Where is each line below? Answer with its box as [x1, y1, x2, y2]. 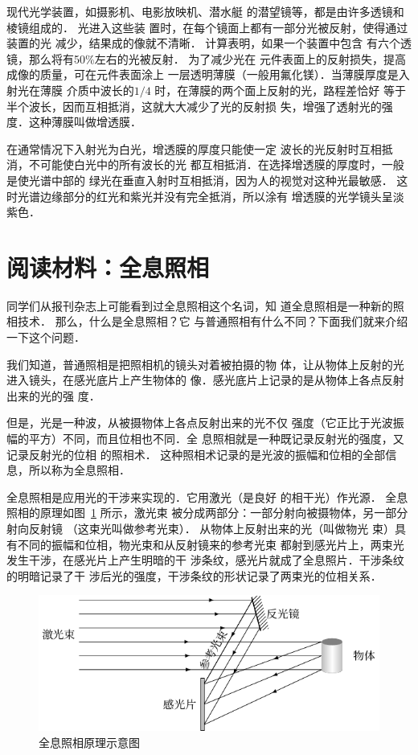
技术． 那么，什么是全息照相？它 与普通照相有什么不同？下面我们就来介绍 [17, 313, 408, 330]
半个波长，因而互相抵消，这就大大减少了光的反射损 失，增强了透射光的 [6, 97, 382, 114]
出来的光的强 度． [6, 387, 100, 404]
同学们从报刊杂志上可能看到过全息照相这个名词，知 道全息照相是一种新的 [6, 297, 393, 314]
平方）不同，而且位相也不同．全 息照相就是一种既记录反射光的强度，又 [28, 430, 404, 446]
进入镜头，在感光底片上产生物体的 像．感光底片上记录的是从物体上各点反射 [6, 371, 404, 388]
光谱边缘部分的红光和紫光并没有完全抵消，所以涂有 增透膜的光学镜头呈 [17, 187, 393, 204]
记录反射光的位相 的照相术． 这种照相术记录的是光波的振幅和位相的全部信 [6, 445, 397, 462]
